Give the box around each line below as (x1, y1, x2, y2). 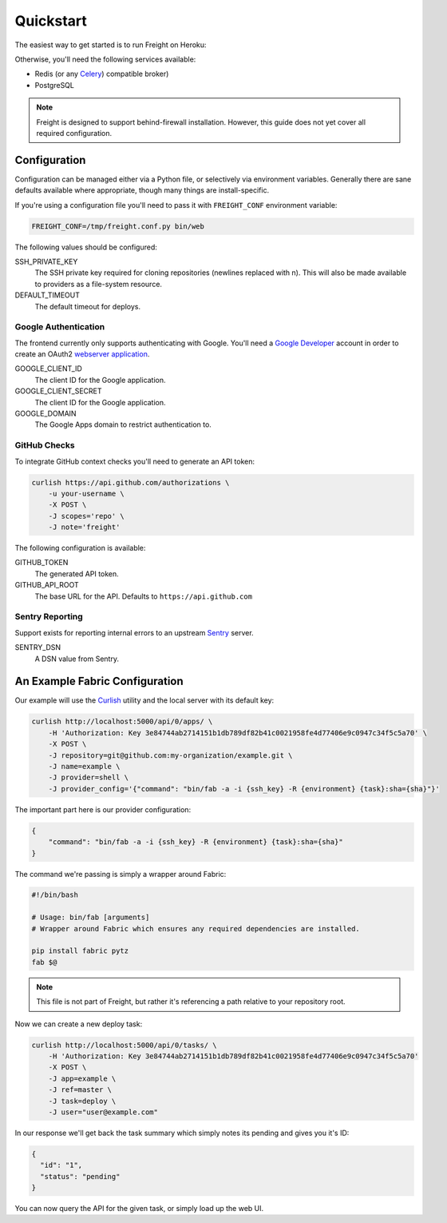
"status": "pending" (40, 1172, 121, 1181)
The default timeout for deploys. (34, 301, 141, 311)
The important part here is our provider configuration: (14, 804, 192, 815)
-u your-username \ (48, 488, 125, 498)
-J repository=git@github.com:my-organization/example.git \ (48, 751, 293, 759)
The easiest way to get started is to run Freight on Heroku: (14, 40, 207, 50)
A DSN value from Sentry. (34, 654, 120, 663)
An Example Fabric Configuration (14, 675, 184, 688)
